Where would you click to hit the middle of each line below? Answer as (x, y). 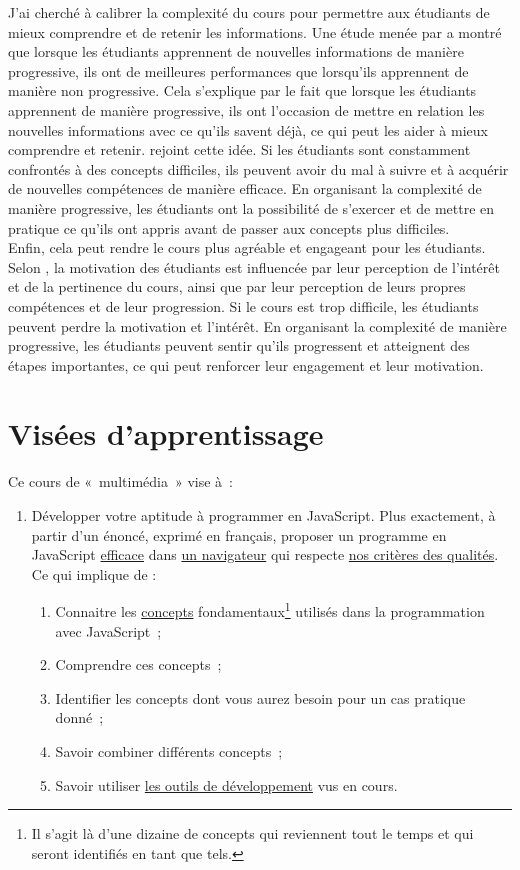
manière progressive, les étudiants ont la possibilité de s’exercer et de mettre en (251, 207)
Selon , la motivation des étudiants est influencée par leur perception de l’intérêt (254, 266)
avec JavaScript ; (108, 630)
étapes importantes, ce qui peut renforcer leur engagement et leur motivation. (246, 364)
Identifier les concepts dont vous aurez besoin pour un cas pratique (260, 697)
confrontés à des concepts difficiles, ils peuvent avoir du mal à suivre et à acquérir (258, 168)
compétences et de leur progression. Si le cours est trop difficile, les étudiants (243, 305)
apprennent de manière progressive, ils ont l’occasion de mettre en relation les (246, 109)
